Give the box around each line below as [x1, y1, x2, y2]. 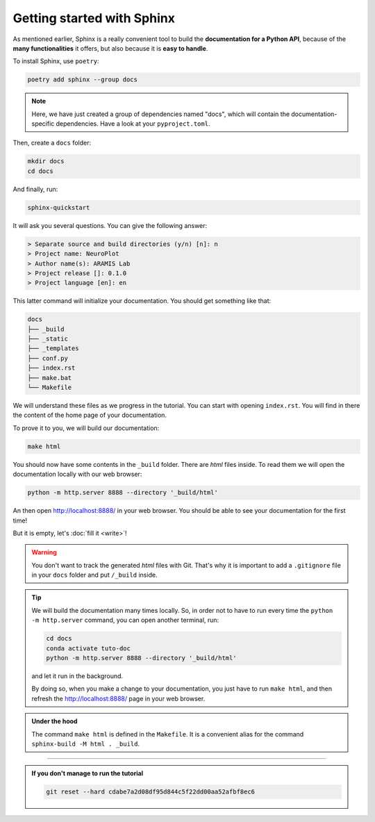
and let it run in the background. [31, 672, 124, 680]
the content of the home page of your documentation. [12, 411, 167, 420]
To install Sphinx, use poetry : [12, 57, 100, 65]
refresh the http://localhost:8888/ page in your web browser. [31, 694, 206, 702]
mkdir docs [27, 157, 65, 165]
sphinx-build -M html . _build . [31, 739, 140, 748]
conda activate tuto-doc [46, 644, 131, 652]
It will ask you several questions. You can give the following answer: [12, 221, 208, 229]
